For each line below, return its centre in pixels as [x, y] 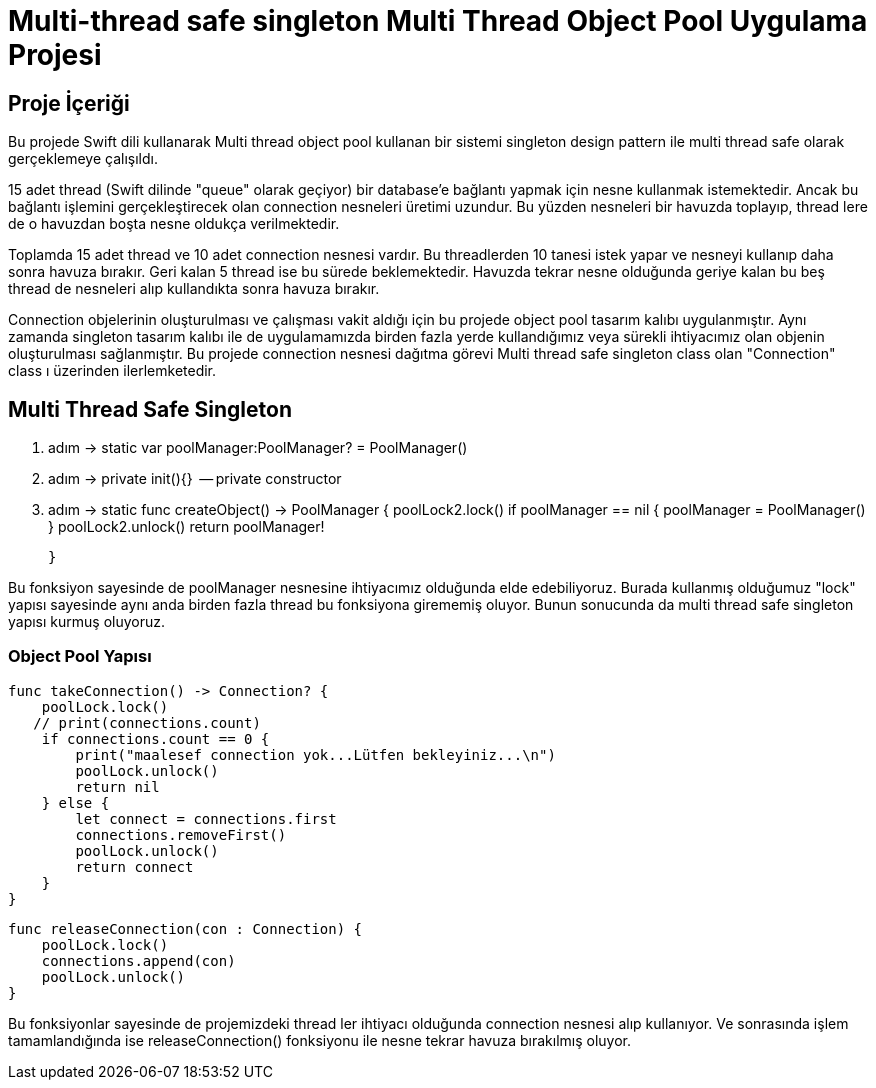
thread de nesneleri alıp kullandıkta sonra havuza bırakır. [194, 289]
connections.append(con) [138, 960]
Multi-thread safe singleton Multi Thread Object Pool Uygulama [438, 21]
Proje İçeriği [69, 103]
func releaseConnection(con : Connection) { [185, 928]
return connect [134, 866]
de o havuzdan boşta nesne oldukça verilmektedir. [174, 224]
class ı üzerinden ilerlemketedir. [112, 371]
